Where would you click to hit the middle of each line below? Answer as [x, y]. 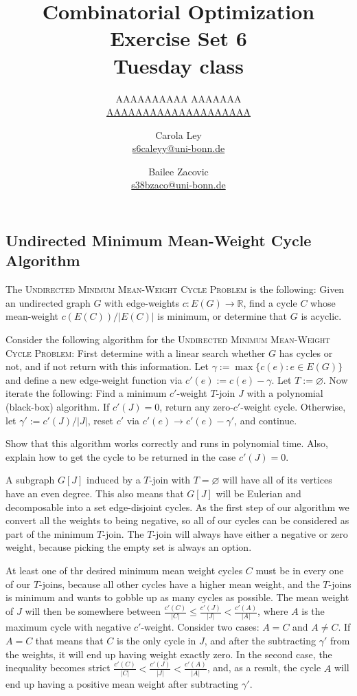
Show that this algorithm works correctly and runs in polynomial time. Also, [167, 443]
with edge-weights [142, 302]
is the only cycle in [157, 641]
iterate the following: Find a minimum [86, 393]
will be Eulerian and [258, 493]
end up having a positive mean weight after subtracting [122, 683]
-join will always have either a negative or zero [250, 533]
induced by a [114, 480]
